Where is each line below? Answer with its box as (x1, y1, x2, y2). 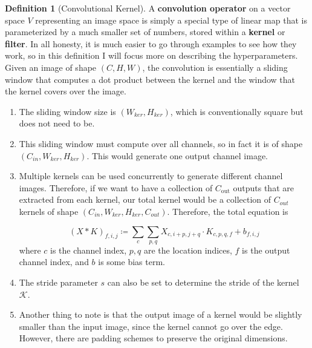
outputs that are (233, 181, 294, 194)
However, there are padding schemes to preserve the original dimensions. (19, 332, 288, 344)
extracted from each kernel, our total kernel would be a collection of (19, 193, 271, 206)
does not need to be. (19, 117, 95, 130)
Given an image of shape (5, 61, 97, 73)
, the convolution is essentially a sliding (142, 61, 288, 73)
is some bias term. (98, 255, 165, 268)
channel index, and (19, 255, 89, 268)
